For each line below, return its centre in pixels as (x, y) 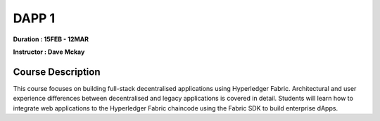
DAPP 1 (34, 18)
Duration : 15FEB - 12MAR (51, 39)
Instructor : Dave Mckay (49, 52)
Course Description (57, 72)
